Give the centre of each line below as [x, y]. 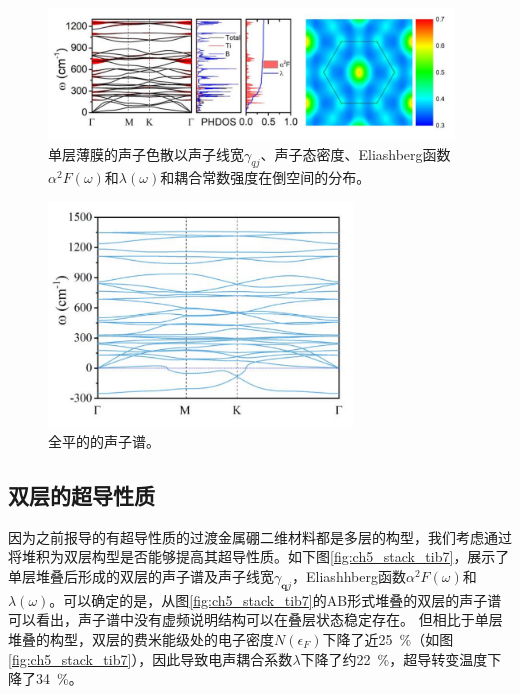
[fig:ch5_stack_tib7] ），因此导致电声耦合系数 [150, 658]
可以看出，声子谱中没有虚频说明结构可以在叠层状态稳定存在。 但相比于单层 [255, 619]
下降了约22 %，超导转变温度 [394, 658]
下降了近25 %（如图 [388, 638]
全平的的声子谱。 [104, 440]
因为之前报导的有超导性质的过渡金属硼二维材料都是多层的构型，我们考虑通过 [260, 536]
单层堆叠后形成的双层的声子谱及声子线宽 [141, 575]
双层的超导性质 [81, 494]
